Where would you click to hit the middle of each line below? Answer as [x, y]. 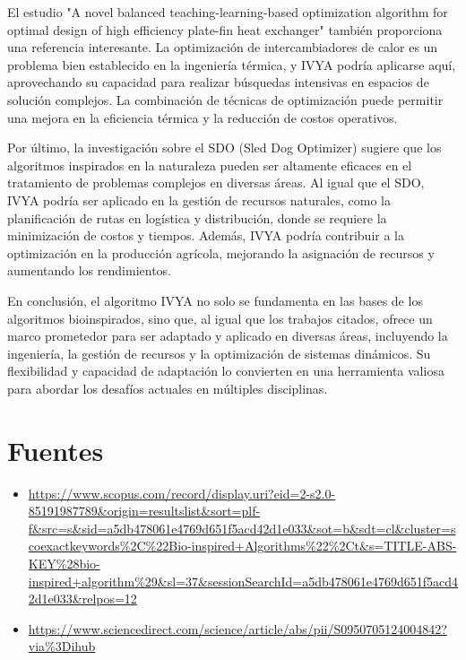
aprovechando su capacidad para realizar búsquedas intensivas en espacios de [218, 82]
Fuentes [56, 450]
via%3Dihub [62, 646]
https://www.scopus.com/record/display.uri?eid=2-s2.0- [182, 493]
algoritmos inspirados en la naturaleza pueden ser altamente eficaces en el [210, 165]
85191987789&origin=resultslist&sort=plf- [144, 511]
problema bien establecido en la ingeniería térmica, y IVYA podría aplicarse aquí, [232, 64]
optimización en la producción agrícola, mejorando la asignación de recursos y [221, 252]
